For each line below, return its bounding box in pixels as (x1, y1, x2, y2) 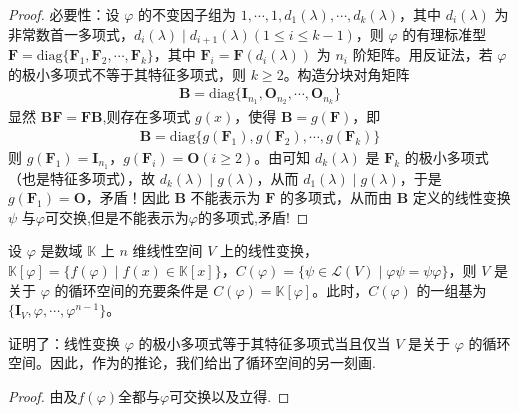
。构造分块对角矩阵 (283, 63, 410, 84)
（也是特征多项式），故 (8, 167, 155, 188)
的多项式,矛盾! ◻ (198, 206, 309, 227)
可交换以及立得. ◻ (169, 385, 290, 406)
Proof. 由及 (8, 385, 78, 406)
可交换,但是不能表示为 (44, 206, 189, 227)
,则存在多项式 (102, 106, 191, 127)
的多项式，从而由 (280, 187, 393, 208)
